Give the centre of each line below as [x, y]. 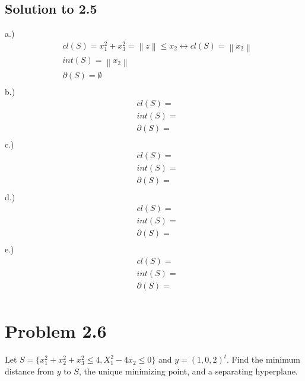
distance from [29, 371]
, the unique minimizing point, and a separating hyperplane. [188, 371]
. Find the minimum [263, 359]
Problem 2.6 [56, 331]
